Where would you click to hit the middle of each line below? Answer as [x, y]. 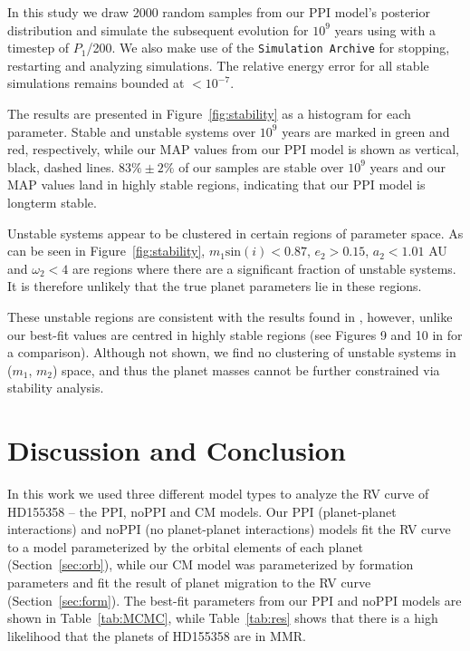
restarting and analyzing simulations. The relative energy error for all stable [218, 65]
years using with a [385, 29]
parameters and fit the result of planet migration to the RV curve [189, 583]
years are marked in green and [366, 131]
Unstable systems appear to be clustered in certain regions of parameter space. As [235, 233]
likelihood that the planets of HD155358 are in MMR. [157, 635]
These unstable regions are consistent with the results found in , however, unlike [230, 316]
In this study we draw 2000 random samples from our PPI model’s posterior [219, 12]
